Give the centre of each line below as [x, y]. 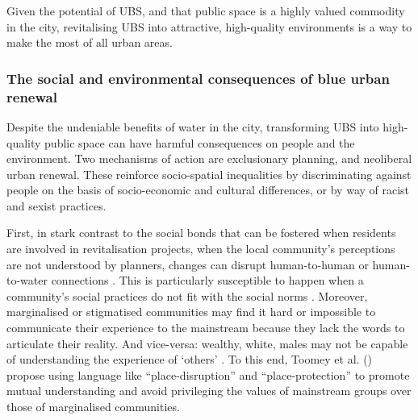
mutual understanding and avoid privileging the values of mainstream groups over [209, 391]
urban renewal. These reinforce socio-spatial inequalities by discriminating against [209, 174]
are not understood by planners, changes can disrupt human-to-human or [188, 264]
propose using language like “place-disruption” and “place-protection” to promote [208, 374]
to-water [27, 280]
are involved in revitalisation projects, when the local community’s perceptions [201, 249]
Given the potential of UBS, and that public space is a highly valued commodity [206, 10]
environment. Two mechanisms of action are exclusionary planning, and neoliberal [209, 158]
